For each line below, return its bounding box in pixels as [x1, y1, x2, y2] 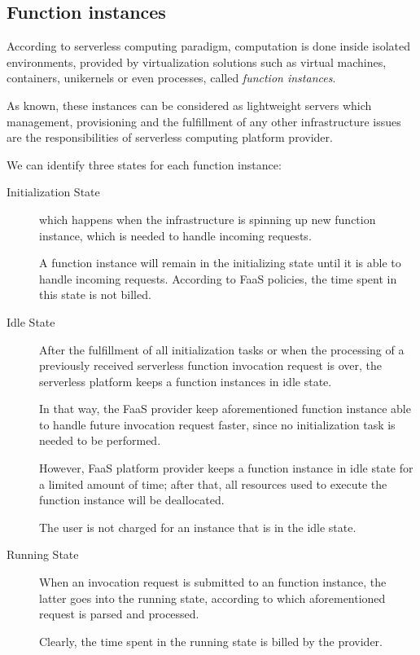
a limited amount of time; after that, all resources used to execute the [39, 475, 387, 492]
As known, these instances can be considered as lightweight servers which [7, 96, 372, 113]
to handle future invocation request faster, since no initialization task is [39, 415, 396, 433]
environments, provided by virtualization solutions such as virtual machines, [7, 53, 387, 70]
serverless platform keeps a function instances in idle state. [39, 372, 332, 389]
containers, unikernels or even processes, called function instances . [7, 69, 336, 86]
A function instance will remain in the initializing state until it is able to [39, 254, 401, 271]
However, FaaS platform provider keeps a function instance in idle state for [39, 459, 413, 477]
